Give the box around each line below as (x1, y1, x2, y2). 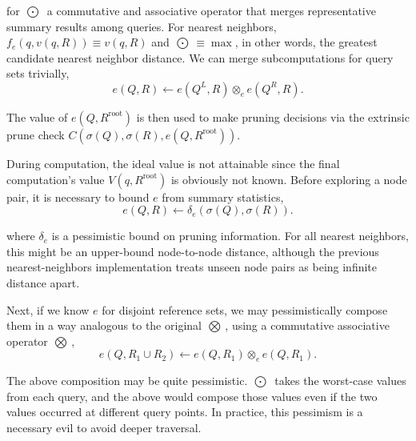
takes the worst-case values (274, 372, 406, 389)
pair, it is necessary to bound (6, 188, 150, 205)
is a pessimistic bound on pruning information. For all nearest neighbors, (51, 227, 409, 244)
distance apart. (6, 274, 80, 291)
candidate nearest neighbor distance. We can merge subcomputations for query (6, 49, 394, 66)
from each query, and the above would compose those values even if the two (6, 387, 378, 404)
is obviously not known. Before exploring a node (170, 170, 407, 187)
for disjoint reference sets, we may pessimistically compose (102, 301, 388, 318)
